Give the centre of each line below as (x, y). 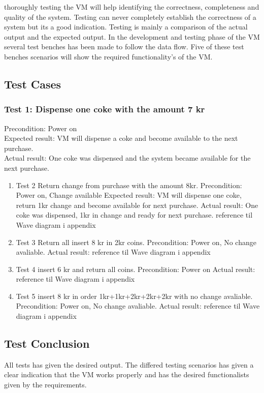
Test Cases (33, 84)
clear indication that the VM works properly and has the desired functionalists (127, 374)
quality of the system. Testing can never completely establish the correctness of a (130, 17)
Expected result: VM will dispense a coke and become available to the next (121, 138)
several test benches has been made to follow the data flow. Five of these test (124, 47)
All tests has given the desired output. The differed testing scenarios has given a (129, 364)
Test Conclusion (47, 343)
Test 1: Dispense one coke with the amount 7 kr (105, 109)
